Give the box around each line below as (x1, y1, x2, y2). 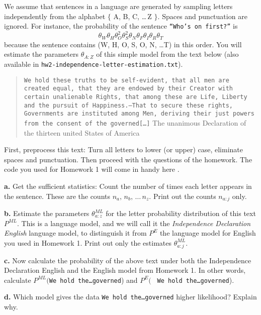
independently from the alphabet (4, 11, 106, 21)
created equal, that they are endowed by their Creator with (24, 85, 233, 92)
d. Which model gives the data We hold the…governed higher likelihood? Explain (4, 291, 257, 302)
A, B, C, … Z (113, 11, 152, 21)
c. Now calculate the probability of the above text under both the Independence (4, 255, 251, 265)
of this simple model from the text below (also (96, 49, 239, 59)
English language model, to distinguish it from (4, 228, 147, 238)
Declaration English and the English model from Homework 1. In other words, (4, 265, 246, 275)
